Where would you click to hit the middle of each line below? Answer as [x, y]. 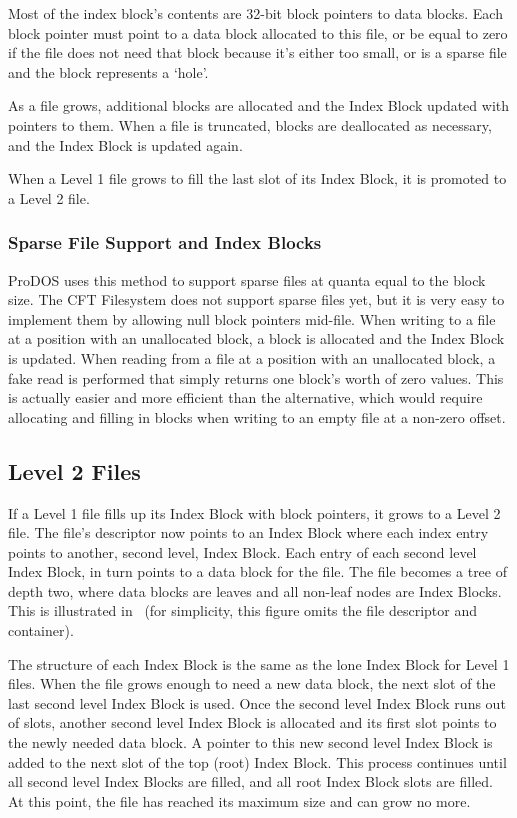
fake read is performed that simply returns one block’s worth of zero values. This [256, 377]
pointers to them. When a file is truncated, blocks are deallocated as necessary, [250, 124]
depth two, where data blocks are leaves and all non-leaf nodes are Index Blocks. [255, 590]
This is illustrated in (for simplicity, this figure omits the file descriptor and [243, 610]
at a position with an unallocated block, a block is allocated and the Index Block [256, 338]
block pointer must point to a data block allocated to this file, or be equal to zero [258, 32]
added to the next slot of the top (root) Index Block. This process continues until [257, 761]
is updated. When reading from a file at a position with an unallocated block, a [252, 357]
